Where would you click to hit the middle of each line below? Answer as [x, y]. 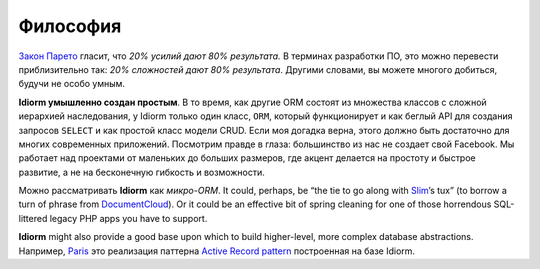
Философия [70, 26]
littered [33, 218]
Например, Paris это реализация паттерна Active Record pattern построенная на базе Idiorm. [216, 251]
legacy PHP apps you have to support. [128, 218]
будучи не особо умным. [71, 84]
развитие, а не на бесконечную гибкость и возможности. [141, 172]
